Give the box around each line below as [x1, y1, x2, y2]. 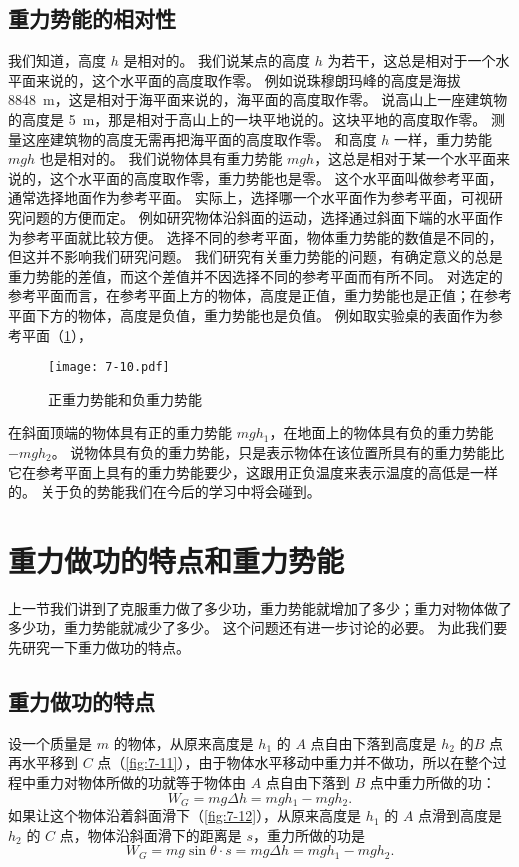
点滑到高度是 [418, 805, 503, 826]
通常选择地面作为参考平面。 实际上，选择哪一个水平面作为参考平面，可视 [8, 187, 489, 208]
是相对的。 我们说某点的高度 [123, 50, 311, 71]
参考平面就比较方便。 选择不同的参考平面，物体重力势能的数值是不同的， [21, 226, 503, 247]
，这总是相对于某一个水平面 [314, 148, 497, 169]
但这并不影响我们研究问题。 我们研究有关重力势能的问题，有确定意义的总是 [8, 246, 503, 267]
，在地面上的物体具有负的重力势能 [269, 422, 494, 443]
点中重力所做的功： [369, 772, 496, 793]
